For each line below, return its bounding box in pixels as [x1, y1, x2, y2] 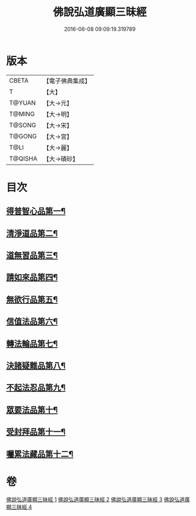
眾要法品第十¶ [6, 405, 58, 415]
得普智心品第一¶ [6, 206, 66, 216]
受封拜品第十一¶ [6, 427, 66, 437]
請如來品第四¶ [6, 272, 58, 282]
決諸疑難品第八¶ [6, 361, 66, 370]
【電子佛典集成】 [43, 77, 91, 85]
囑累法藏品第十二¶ [6, 449, 74, 459]
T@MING [9, 109, 35, 118]
